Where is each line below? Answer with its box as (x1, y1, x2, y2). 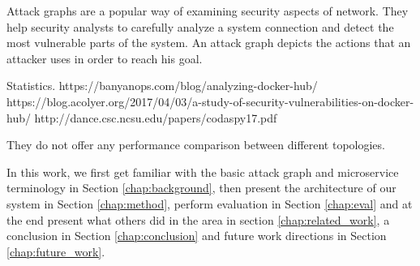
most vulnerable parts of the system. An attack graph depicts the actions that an (6, 34, 411, 51)
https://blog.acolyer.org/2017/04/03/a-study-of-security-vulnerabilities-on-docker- (6, 92, 414, 109)
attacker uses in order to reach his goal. (6, 49, 203, 66)
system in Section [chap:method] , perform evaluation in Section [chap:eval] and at (6, 195, 413, 212)
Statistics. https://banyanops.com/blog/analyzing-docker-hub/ (6, 77, 318, 94)
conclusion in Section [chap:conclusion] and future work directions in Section (6, 227, 387, 244)
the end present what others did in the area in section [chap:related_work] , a (6, 211, 390, 228)
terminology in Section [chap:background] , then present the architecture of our (6, 179, 396, 196)
